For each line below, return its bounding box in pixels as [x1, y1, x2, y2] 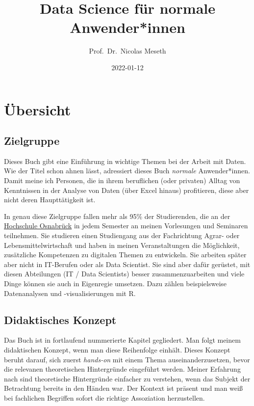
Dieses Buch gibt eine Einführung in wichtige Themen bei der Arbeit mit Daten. [4, 156, 246, 166]
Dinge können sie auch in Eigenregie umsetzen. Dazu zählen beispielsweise [4, 278, 227, 289]
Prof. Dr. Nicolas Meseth [89, 46, 166, 56]
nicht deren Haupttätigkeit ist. [4, 194, 96, 205]
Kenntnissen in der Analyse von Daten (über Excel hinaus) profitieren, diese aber [4, 185, 249, 195]
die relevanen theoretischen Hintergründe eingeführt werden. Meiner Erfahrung [4, 364, 241, 374]
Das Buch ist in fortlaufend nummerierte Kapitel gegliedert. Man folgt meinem [4, 335, 241, 345]
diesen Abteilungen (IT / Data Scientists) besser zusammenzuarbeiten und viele [4, 269, 245, 279]
